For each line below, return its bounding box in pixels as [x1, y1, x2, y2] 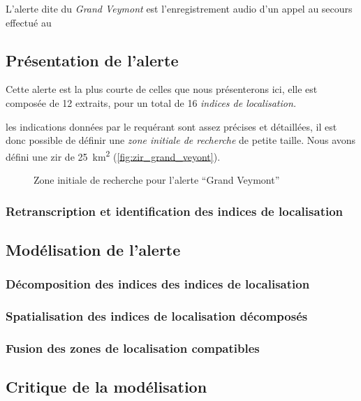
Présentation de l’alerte [6, 49, 179, 71]
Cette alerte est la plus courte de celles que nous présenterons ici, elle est [6, 82, 318, 96]
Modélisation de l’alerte [6, 238, 181, 260]
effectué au [6, 15, 52, 29]
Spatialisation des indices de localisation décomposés [6, 307, 308, 324]
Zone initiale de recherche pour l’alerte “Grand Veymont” [34, 173, 280, 187]
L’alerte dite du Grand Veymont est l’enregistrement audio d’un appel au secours [6, 1, 353, 15]
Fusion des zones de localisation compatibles [6, 339, 260, 356]
